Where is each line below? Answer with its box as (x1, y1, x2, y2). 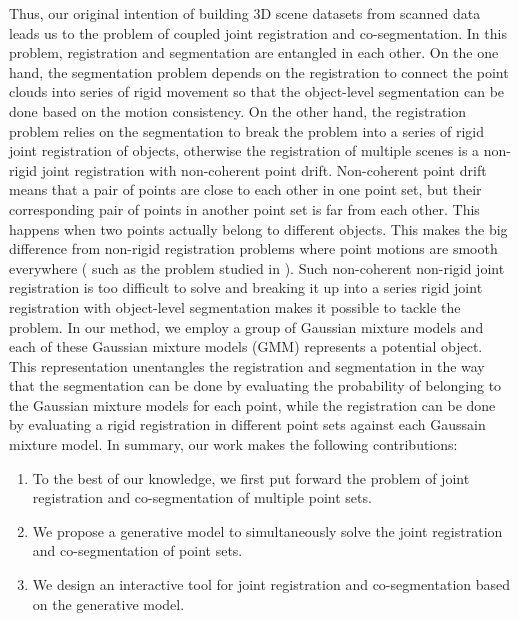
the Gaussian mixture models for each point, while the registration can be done (9, 394, 496, 415)
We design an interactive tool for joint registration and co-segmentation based (32, 574, 511, 595)
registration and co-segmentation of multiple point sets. (32, 487, 372, 508)
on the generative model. (32, 593, 185, 614)
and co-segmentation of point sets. (32, 540, 243, 561)
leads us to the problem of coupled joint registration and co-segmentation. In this (9, 22, 507, 43)
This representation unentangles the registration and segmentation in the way (9, 355, 485, 376)
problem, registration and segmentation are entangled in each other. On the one (9, 42, 499, 63)
